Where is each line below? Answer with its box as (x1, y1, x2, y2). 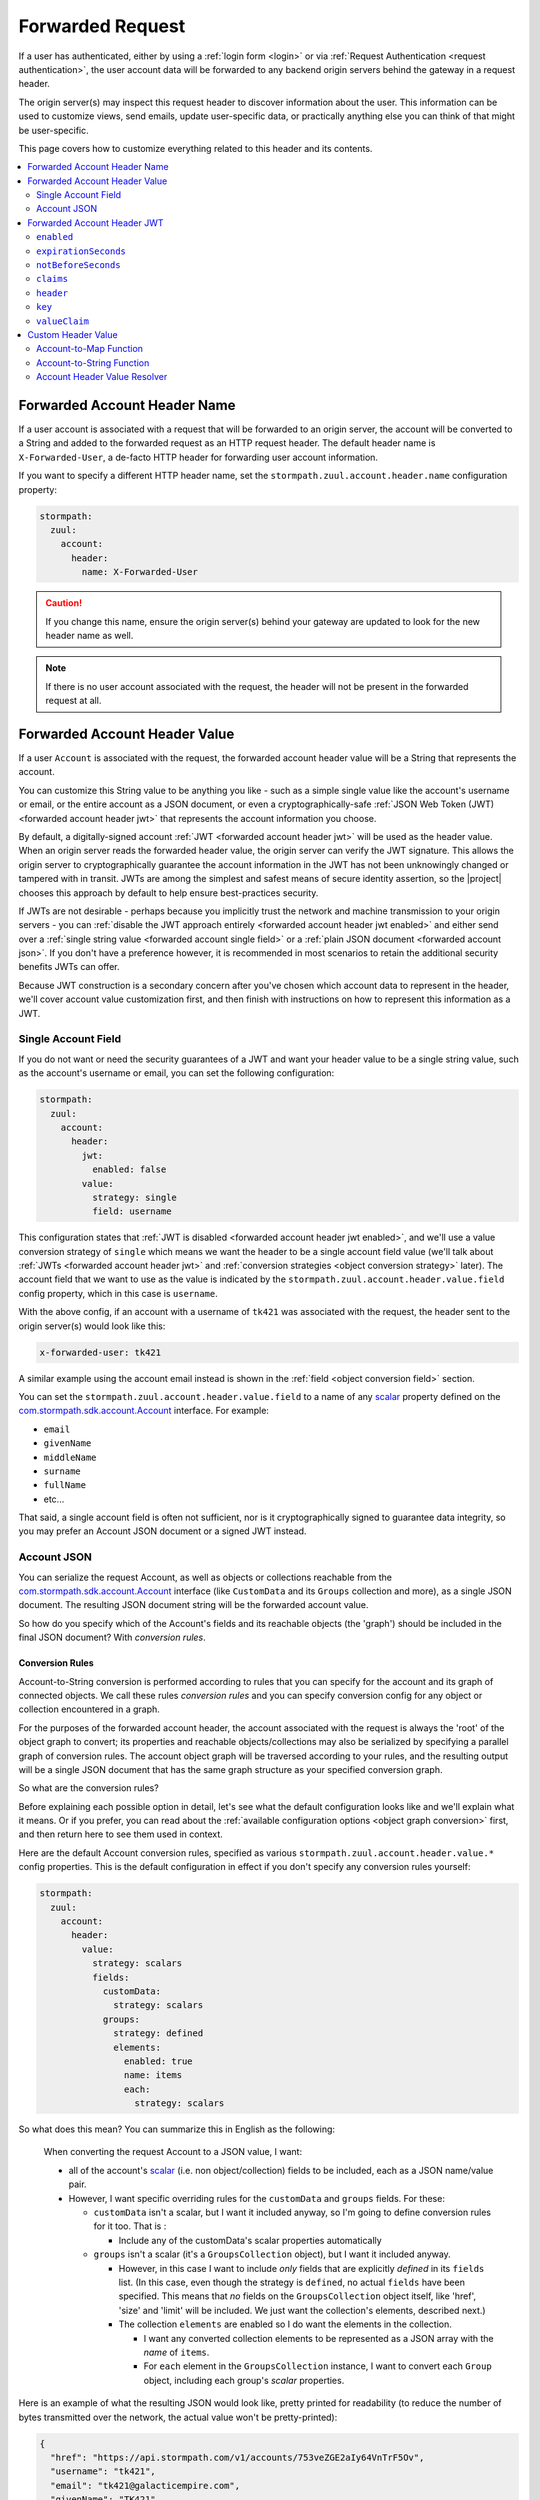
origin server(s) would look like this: (18, 1320, 166, 1332)
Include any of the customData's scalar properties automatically (118, 2234, 382, 2246)
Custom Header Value (27, 328, 119, 340)
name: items (123, 2070, 183, 2081)
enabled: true (123, 2055, 194, 2067)
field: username (91, 1206, 172, 1217)
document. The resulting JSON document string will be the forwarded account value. (18, 1599, 369, 1611)
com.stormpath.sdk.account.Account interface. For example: (18, 1405, 270, 1417)
